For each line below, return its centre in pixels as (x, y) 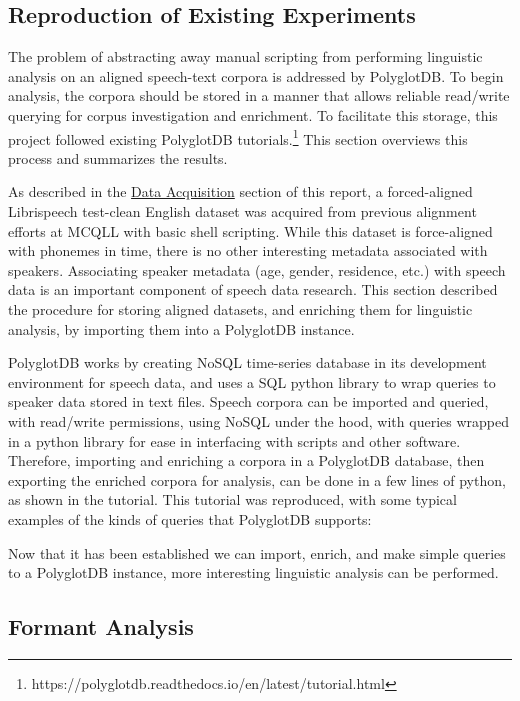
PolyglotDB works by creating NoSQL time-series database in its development (247, 362)
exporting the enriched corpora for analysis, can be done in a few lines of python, (257, 479)
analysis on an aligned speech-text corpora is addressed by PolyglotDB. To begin (256, 75)
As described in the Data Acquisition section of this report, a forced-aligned (240, 191)
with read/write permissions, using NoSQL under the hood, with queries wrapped (258, 420)
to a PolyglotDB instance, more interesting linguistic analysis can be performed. (253, 572)
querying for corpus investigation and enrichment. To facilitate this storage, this (253, 114)
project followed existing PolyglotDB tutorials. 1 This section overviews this (238, 137)
